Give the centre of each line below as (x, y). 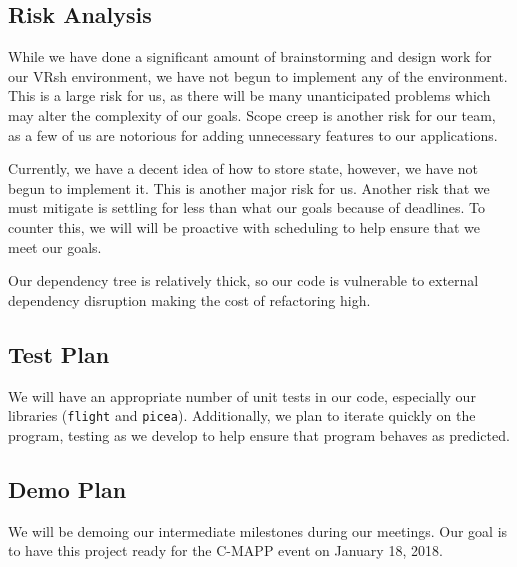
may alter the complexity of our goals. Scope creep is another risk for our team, (252, 114)
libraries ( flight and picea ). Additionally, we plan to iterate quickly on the (242, 415)
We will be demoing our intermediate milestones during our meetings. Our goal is (258, 530)
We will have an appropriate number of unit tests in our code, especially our (242, 395)
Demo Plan (67, 488)
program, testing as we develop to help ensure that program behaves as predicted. (259, 434)
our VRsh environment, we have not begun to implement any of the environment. (258, 75)
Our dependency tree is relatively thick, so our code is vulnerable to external (243, 280)
